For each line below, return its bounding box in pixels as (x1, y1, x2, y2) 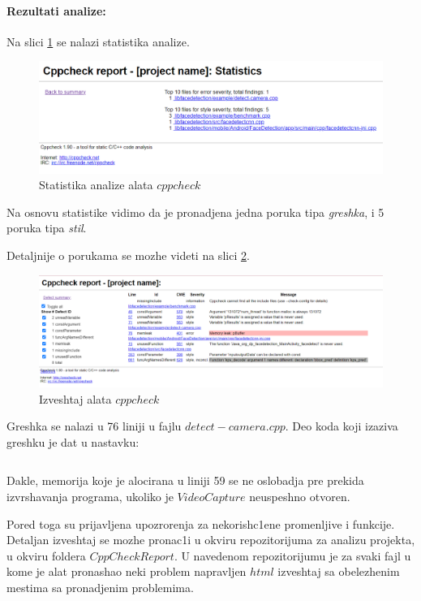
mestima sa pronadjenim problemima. (6, 578, 194, 595)
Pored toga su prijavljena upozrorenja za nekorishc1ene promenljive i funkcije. (6, 515, 395, 532)
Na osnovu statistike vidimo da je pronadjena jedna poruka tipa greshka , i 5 (6, 203, 384, 220)
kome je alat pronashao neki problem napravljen (6, 563, 247, 580)
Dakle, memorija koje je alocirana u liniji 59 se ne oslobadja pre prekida (6, 472, 364, 489)
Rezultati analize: (6, 2, 106, 19)
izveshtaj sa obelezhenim (277, 563, 400, 580)
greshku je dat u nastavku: (6, 433, 140, 450)
